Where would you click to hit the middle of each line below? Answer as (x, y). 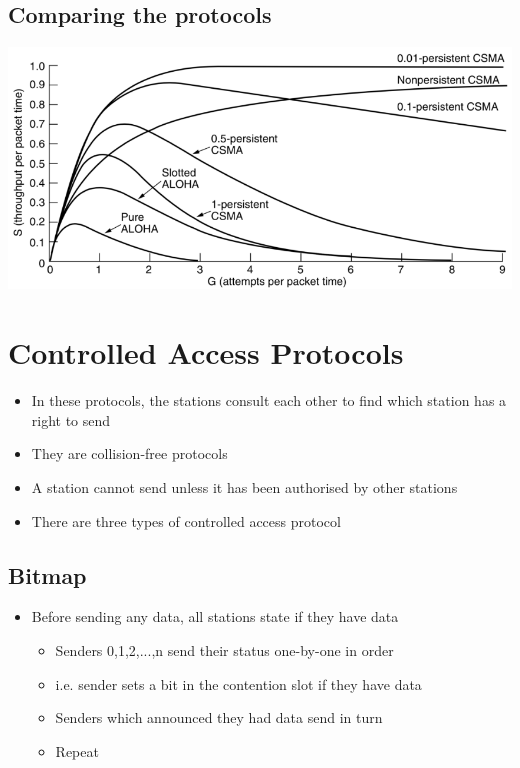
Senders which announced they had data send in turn (219, 717)
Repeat (77, 750)
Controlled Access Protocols (206, 352)
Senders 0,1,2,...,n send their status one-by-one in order (224, 649)
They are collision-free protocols (129, 453)
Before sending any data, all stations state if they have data (215, 616)
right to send (71, 419)
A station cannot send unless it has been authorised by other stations (244, 486)
